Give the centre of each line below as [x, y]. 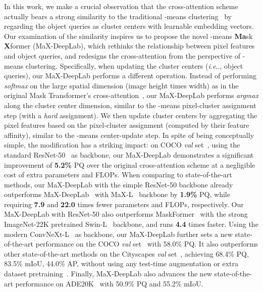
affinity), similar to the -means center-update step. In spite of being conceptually [129, 135]
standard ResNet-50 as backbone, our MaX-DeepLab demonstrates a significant [129, 154]
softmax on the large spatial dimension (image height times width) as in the [121, 85]
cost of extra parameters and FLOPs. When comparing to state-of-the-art [118, 175]
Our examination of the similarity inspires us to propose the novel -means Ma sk [128, 36]
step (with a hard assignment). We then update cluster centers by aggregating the [131, 115]
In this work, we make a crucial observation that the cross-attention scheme [121, 6]
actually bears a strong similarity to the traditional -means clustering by [118, 16]
